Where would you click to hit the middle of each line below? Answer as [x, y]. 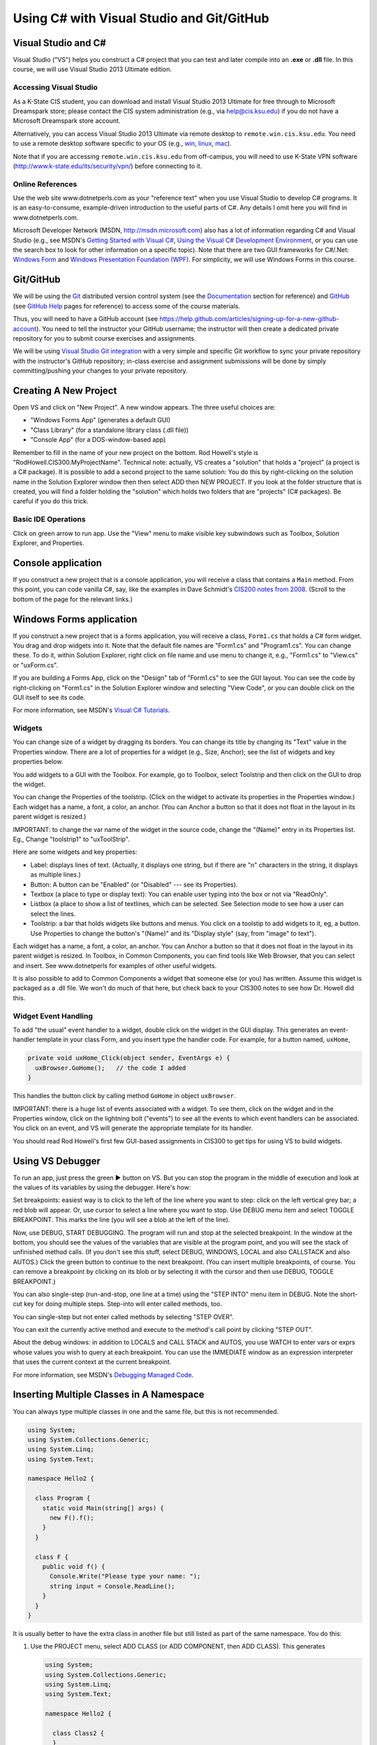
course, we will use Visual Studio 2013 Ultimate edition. [93, 69]
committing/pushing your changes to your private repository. [100, 371]
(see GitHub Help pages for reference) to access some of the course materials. [127, 306]
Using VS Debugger [57, 1161]
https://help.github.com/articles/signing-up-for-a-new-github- [249, 319]
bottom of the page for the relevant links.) [73, 599]
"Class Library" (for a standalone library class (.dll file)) [109, 430]
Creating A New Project [65, 391]
